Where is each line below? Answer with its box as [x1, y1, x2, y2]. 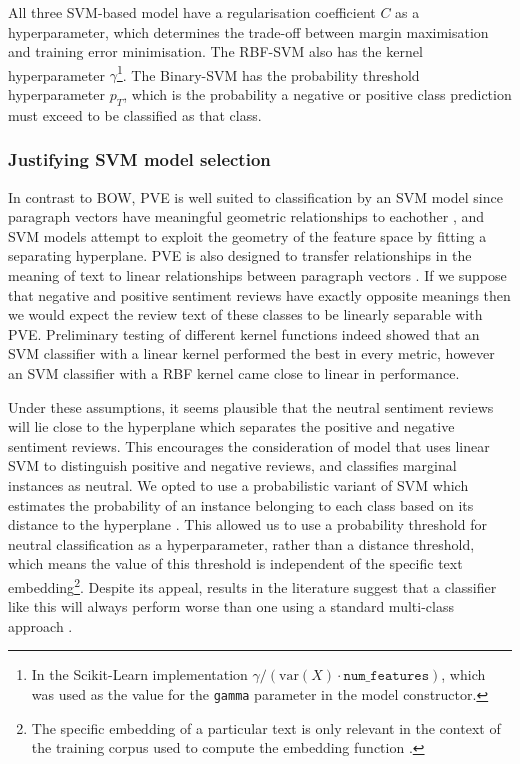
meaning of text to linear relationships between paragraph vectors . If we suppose [8, 265, 507, 286]
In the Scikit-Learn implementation [31, 664, 248, 685]
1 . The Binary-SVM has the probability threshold [116, 61, 420, 85]
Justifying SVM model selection [8, 147, 271, 172]
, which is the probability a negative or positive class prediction [123, 84, 512, 105]
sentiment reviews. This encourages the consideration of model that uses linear [8, 435, 490, 456]
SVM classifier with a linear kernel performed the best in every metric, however [8, 343, 495, 364]
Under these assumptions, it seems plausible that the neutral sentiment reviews [8, 396, 494, 417]
